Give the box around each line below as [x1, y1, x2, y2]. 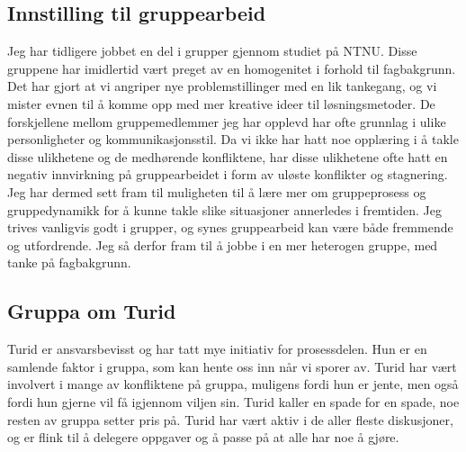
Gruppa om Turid [7, 297, 176, 325]
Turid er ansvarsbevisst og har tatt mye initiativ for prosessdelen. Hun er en [7, 339, 427, 358]
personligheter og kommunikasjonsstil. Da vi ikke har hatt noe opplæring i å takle [7, 130, 459, 149]
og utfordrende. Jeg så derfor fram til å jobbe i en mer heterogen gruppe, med [7, 235, 438, 254]
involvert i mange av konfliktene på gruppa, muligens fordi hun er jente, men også [7, 375, 459, 393]
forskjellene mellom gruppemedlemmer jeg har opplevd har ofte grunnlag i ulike [7, 112, 446, 131]
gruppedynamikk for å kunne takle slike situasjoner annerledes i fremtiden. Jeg [7, 200, 442, 219]
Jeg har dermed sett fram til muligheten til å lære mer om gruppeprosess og [7, 182, 426, 201]
